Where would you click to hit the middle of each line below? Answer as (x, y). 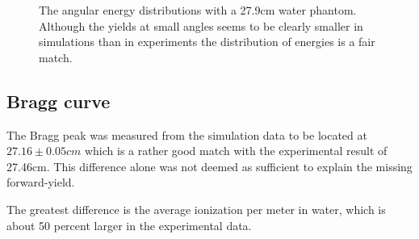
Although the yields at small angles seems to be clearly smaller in (201, 25)
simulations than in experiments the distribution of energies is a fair (207, 42)
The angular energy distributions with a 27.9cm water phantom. (198, 10)
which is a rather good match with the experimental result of (236, 151)
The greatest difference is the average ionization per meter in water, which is (196, 209)
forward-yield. (41, 182)
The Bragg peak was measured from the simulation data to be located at (187, 134)
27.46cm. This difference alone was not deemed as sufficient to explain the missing (209, 166)
